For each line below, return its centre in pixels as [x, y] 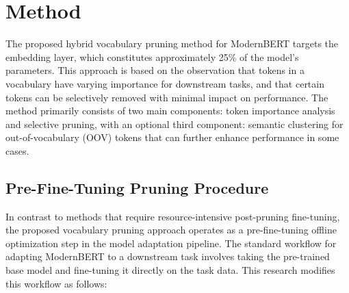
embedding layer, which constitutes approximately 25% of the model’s [152, 56]
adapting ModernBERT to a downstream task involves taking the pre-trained [168, 256]
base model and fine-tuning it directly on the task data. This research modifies [170, 270]
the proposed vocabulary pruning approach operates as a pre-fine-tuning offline [171, 230]
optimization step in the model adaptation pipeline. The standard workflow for [171, 243]
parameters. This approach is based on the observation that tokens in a [155, 70]
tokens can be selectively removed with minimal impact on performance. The [167, 97]
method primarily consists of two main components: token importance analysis [170, 111]
